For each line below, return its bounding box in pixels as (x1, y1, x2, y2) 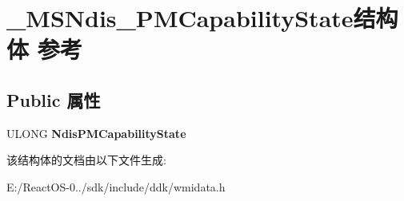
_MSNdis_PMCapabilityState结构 (6, 2, 398, 34)
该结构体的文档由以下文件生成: (6, 152, 166, 168)
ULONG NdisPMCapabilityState (6, 124, 186, 141)
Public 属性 (6, 87, 101, 112)
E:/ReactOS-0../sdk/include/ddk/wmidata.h (6, 178, 226, 195)
